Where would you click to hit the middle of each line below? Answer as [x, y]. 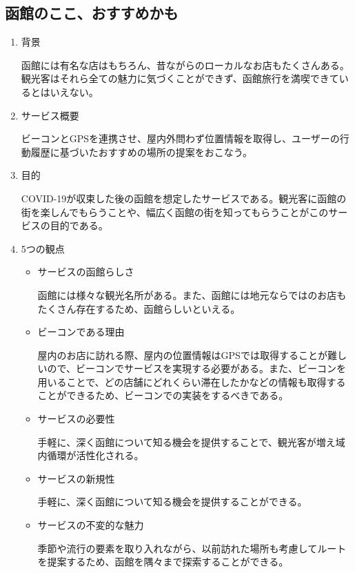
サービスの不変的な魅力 [91, 525]
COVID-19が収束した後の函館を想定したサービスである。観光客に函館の [184, 198]
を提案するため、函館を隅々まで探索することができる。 [163, 562]
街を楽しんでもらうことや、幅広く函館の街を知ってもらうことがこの [175, 212]
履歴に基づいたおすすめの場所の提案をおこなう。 [141, 152]
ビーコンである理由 [81, 332]
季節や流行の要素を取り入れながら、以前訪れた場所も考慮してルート [192, 548]
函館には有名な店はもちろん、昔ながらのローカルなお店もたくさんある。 [185, 65]
